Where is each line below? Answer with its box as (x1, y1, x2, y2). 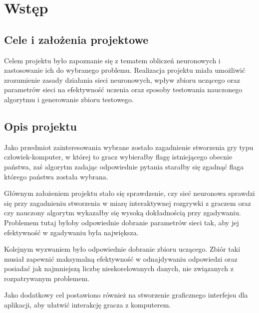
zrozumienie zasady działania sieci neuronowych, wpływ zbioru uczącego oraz (4, 74, 240, 85)
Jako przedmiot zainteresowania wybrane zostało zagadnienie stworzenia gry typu (4, 142, 254, 152)
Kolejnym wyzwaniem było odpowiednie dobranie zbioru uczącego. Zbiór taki (4, 244, 241, 254)
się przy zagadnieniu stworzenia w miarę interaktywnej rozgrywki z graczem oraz (4, 197, 252, 208)
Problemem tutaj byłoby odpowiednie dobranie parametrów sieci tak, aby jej (4, 217, 239, 227)
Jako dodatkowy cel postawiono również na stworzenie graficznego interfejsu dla (4, 290, 248, 300)
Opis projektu (4, 118, 77, 134)
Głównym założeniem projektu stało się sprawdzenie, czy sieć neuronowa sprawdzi (4, 188, 255, 198)
